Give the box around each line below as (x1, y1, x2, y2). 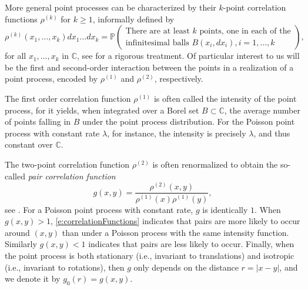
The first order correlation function (5, 92, 131, 104)
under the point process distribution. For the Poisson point (82, 115, 295, 128)
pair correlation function (28, 169, 116, 182)
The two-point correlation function (5, 158, 130, 170)
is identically (202, 203, 248, 215)
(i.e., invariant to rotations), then (5, 261, 125, 273)
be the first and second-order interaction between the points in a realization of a (5, 61, 294, 73)
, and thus (253, 126, 290, 139)
